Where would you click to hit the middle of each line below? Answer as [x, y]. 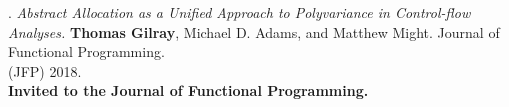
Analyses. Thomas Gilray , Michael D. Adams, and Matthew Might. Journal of [254, 31]
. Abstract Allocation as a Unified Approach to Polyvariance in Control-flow [239, 12]
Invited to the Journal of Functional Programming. [188, 90]
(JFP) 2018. [45, 70]
